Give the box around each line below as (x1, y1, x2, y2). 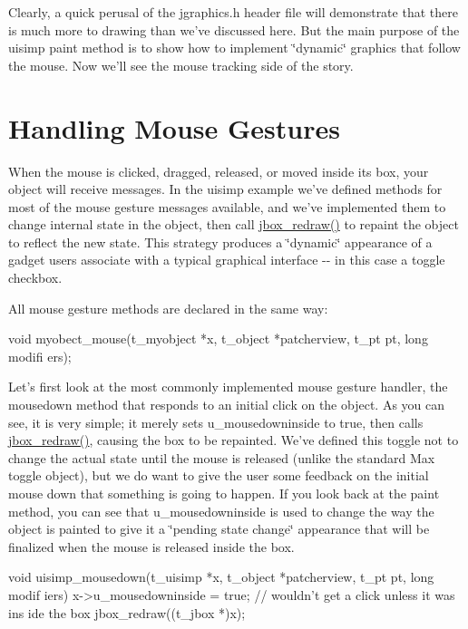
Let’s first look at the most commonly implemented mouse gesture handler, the (8, 377, 448, 396)
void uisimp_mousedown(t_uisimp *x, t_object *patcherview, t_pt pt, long (8, 567, 434, 586)
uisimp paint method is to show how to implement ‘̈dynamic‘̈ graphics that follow (8, 38, 461, 57)
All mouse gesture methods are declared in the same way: (8, 298, 328, 317)
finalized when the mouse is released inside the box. (8, 537, 295, 556)
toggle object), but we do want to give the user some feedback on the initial (8, 466, 429, 485)
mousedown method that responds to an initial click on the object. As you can (8, 395, 445, 414)
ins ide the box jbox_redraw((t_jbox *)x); (8, 603, 246, 622)
